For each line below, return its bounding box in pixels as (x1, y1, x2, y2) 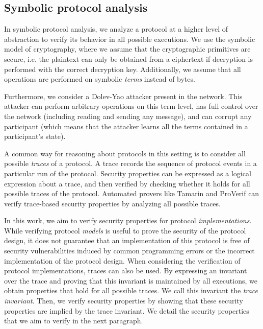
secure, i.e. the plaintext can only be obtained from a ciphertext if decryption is (4, 53, 253, 64)
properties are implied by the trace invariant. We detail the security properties (4, 305, 249, 316)
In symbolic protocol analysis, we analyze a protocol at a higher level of (4, 24, 228, 34)
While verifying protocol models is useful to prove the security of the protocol (4, 225, 246, 236)
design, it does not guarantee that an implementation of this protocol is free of (4, 235, 250, 246)
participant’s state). (4, 131, 66, 142)
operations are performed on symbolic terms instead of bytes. (4, 74, 195, 84)
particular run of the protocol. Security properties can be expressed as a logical (4, 168, 251, 178)
